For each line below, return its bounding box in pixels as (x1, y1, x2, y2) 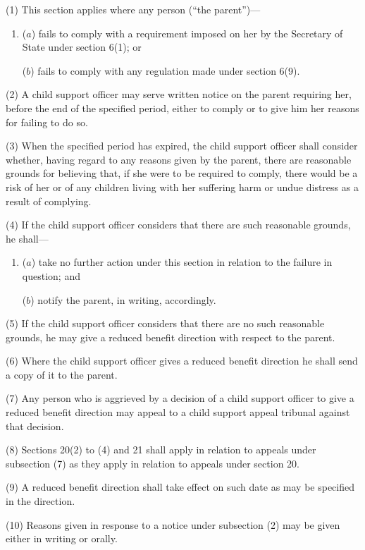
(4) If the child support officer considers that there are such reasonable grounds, (6, 217, 351, 232)
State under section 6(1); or (22, 39, 142, 54)
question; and (22, 268, 80, 283)
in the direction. (6, 494, 75, 508)
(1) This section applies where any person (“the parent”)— (6, 2, 261, 16)
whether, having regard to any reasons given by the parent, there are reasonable (6, 152, 352, 166)
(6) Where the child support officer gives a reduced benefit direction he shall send (6, 353, 358, 368)
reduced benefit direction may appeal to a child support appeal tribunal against (6, 405, 350, 420)
